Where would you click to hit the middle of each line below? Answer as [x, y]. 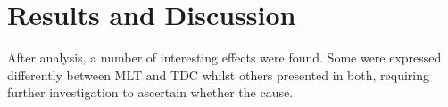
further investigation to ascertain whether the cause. [150, 92]
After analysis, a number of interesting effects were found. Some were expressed [224, 58]
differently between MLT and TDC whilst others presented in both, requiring [218, 74]
